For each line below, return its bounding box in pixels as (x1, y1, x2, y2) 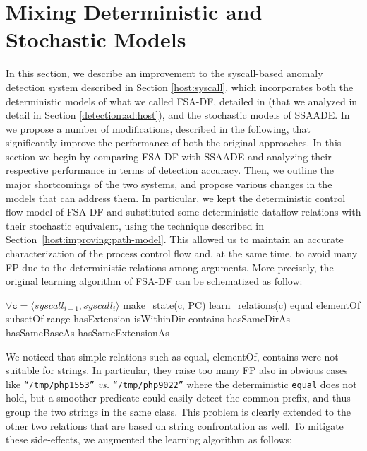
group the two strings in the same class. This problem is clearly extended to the (6, 404, 351, 419)
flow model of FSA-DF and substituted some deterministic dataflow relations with (6, 204, 361, 219)
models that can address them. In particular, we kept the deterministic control (6, 190, 346, 205)
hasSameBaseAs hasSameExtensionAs (6, 325, 169, 339)
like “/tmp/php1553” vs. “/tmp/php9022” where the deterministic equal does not (6, 376, 357, 391)
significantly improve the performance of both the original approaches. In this (6, 135, 342, 150)
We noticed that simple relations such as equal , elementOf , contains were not (6, 348, 339, 363)
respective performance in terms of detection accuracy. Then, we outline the (6, 163, 335, 177)
